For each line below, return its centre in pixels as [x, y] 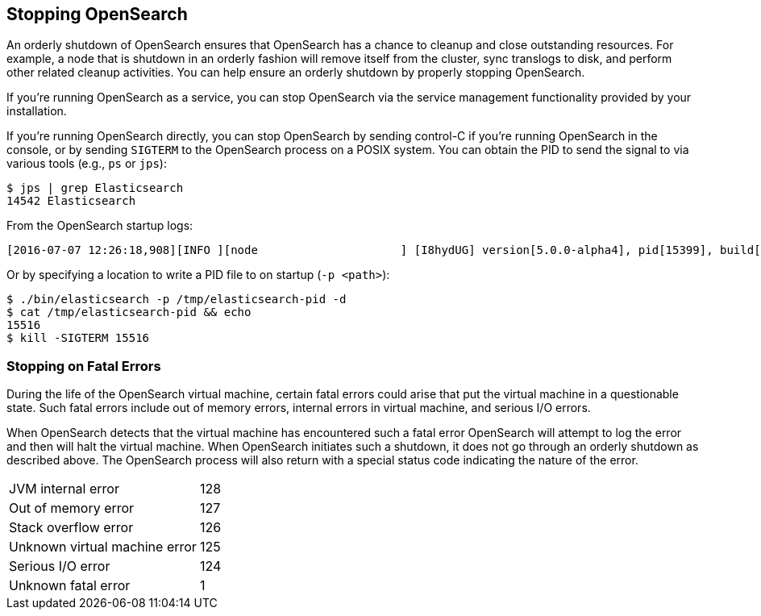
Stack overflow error [71, 528]
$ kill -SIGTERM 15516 [78, 338]
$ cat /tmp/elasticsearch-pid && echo [129, 312]
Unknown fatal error [70, 586]
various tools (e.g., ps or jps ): [87, 164]
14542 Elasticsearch [71, 201]
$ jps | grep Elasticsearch [95, 188]
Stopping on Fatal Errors [84, 366]
